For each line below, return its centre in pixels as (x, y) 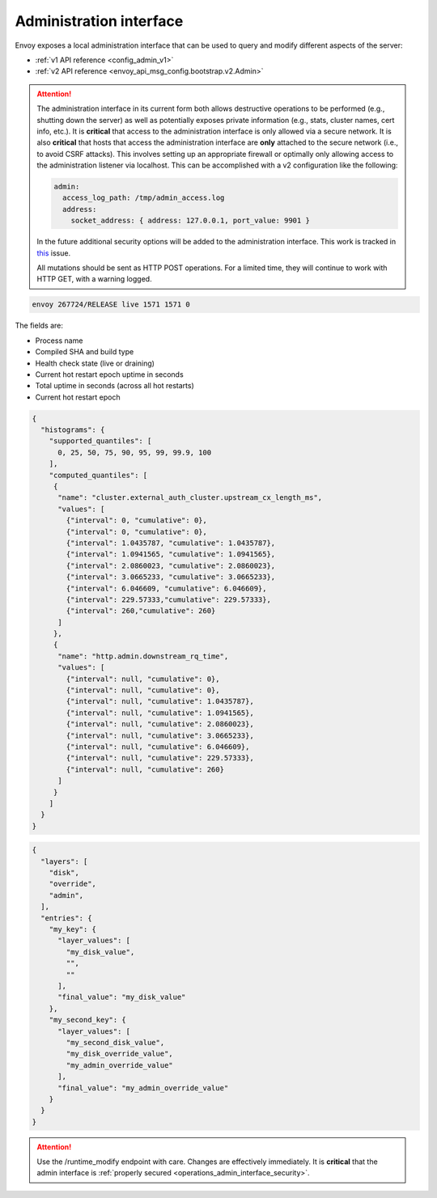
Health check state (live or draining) (95, 363)
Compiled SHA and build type (85, 352)
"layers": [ (64, 861)
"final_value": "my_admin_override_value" (143, 1088)
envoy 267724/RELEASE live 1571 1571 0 (111, 305)
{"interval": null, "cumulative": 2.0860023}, (160, 724)
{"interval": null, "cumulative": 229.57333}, (160, 758)
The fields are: (39, 326)
